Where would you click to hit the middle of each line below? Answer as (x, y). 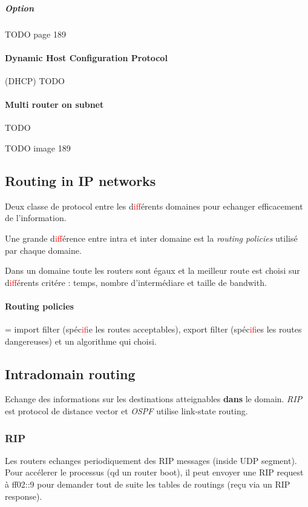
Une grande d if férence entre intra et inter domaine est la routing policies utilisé (151, 238)
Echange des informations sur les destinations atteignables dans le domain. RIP (154, 399)
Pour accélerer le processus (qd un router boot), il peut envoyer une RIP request (154, 472)
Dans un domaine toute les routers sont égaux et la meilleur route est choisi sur (152, 270)
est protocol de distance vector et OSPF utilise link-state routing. (126, 411)
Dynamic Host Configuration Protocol (86, 57)
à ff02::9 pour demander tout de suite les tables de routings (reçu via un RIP (148, 484)
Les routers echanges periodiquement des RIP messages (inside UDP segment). (151, 460)
